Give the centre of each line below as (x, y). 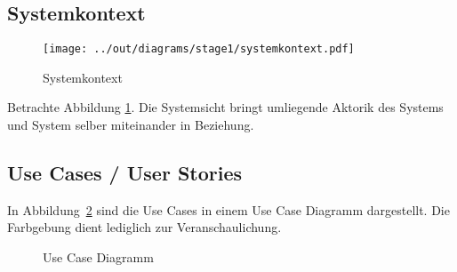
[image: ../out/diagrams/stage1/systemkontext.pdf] (199, 49)
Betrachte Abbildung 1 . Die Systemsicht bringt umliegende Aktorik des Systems (225, 107)
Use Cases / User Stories (125, 173)
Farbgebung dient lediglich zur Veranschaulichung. (144, 227)
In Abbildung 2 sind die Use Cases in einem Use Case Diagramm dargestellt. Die (228, 209)
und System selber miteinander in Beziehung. (131, 125)
